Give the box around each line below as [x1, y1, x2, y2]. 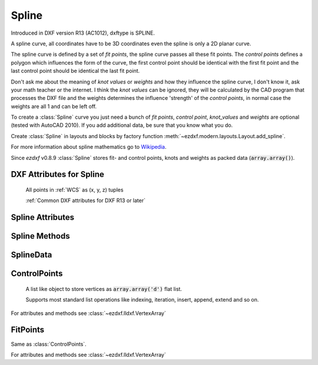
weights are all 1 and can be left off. [11, 103, 97, 110]
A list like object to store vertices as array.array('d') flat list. [25, 285, 183, 292]
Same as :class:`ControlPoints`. [11, 340, 87, 347]
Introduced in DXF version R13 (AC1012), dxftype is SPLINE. [11, 29, 155, 36]
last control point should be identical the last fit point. [11, 68, 140, 75]
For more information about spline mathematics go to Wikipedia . [11, 143, 167, 150]
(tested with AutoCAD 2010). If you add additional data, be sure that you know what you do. [11, 122, 233, 129]
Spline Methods [11, 231, 70, 241]
